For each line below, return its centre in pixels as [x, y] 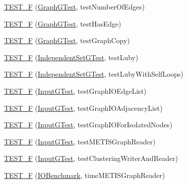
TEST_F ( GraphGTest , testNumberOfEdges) [74, 7]
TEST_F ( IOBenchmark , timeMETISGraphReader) [84, 175]
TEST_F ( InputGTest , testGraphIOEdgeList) [75, 90]
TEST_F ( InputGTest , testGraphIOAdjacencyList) [83, 108]
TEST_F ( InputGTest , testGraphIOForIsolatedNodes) [88, 125]
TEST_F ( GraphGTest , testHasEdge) [63, 23]
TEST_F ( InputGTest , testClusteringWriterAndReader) [91, 158]
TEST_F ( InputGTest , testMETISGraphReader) [80, 141]
